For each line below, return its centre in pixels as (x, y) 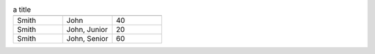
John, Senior (87, 39)
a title (22, 10)
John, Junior (87, 30)
